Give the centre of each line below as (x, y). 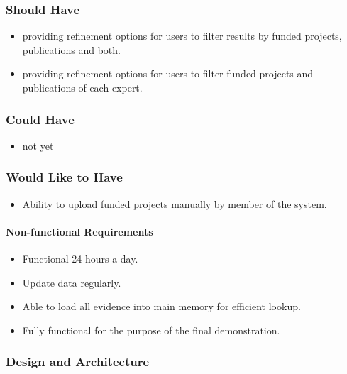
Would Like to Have (64, 177)
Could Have (40, 119)
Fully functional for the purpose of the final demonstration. (151, 330)
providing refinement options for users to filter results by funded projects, (182, 36)
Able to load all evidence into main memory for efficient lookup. (161, 306)
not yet (38, 145)
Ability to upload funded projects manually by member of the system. (175, 203)
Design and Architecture (78, 362)
